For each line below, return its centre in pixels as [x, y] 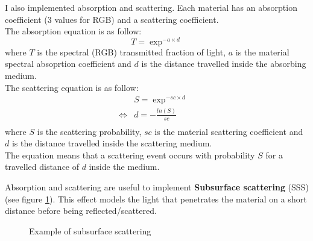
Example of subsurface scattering [90, 230]
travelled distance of [42, 167]
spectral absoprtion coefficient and [68, 64]
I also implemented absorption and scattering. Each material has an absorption [151, 7]
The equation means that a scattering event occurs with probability [130, 155]
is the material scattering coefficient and [229, 131]
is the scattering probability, [89, 131]
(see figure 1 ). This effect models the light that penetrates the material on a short [156, 199]
